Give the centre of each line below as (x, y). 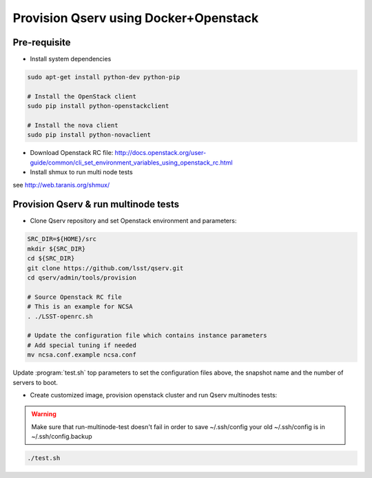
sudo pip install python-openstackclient (98, 106)
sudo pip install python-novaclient (89, 135)
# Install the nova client (73, 125)
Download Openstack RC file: (72, 153)
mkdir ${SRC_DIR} (56, 249)
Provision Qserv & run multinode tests (96, 204)
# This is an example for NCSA (80, 307)
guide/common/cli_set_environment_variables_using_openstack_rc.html (132, 163)
